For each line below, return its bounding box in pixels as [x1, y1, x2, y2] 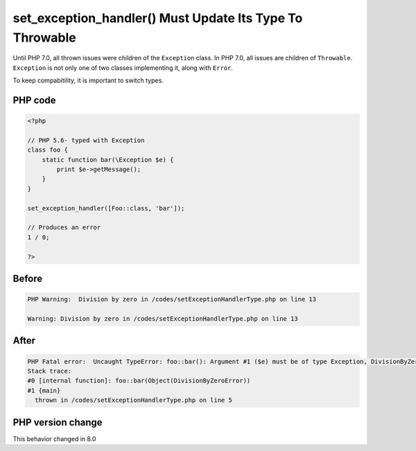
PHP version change [12, 416, 103, 428]
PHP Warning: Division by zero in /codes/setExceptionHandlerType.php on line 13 [27, 295, 317, 303]
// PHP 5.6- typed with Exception [27, 136, 145, 144]
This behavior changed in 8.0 [12, 434, 96, 443]
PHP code [12, 94, 56, 106]
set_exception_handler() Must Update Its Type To [12, 10, 303, 26]
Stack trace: [27, 367, 72, 375]
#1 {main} [27, 387, 61, 394]
